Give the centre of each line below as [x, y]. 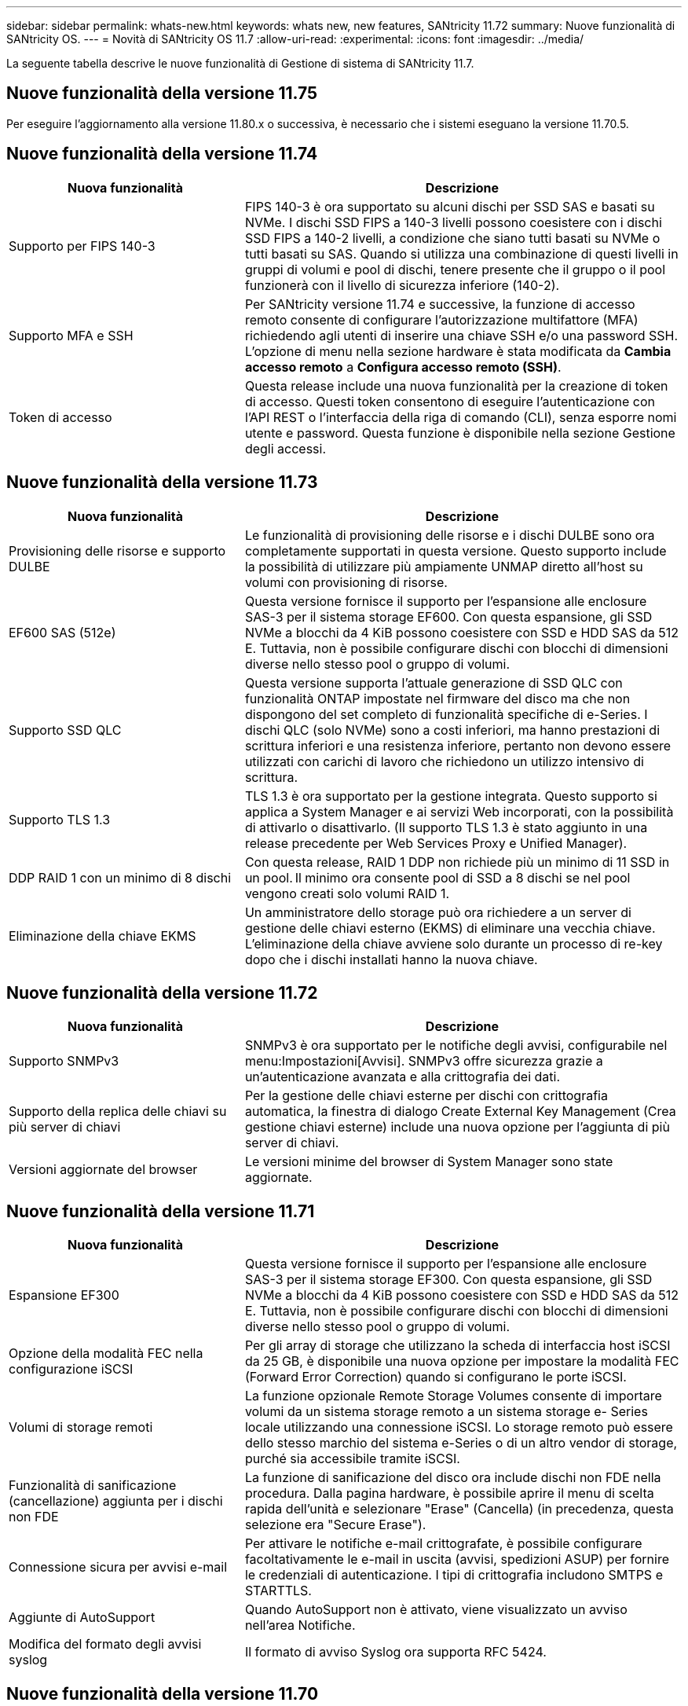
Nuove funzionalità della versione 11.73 [162, 482]
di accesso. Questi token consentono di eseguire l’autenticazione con [450, 401]
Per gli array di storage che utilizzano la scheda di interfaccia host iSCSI [457, 1346]
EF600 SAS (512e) [62, 632]
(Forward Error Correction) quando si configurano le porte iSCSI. [435, 1377]
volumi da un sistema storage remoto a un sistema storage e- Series [446, 1412]
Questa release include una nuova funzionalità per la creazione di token [456, 385]
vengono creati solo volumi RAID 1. [347, 893]
